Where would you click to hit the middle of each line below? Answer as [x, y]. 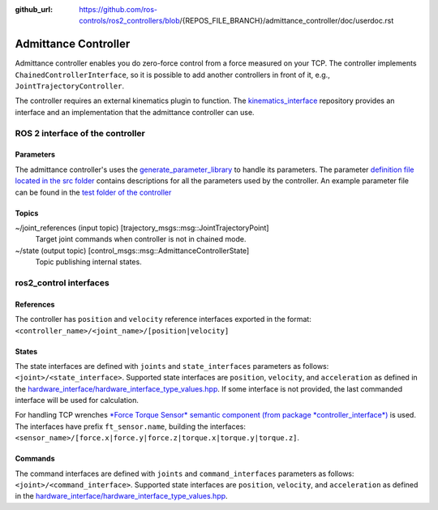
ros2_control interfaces [62, 282]
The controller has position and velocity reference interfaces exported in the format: [163, 319]
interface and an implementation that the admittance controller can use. [135, 112]
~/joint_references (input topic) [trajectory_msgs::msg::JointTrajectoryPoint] [142, 228]
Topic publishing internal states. [88, 262]
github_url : [34, 9]
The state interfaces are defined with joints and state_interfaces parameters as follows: [172, 366]
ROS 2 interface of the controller [80, 133]
